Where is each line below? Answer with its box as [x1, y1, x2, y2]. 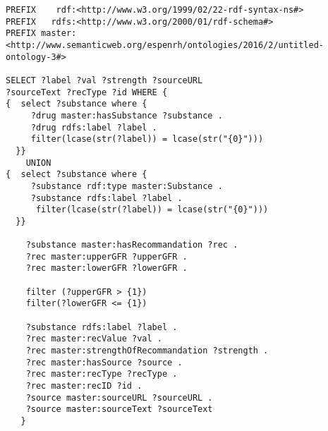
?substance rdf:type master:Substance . [30, 181, 223, 191]
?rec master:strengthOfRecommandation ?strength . [25, 346, 269, 356]
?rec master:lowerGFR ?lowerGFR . [25, 263, 188, 274]
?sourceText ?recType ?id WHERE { [6, 87, 168, 97]
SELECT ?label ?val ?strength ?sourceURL [6, 75, 203, 85]
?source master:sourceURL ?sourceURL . [25, 392, 213, 403]
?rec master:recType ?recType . [25, 369, 178, 380]
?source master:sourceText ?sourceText [25, 404, 213, 415]
